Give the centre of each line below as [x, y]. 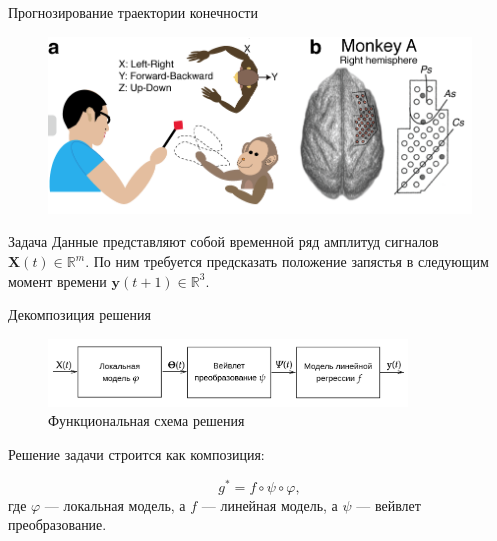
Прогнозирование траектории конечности [133, 12]
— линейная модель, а [269, 504]
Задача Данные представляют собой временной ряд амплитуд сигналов [223, 241]
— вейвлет [388, 504]
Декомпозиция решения [79, 314]
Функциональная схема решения [146, 420]
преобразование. [57, 524]
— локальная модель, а [115, 504]
